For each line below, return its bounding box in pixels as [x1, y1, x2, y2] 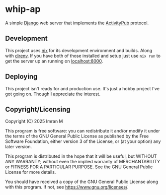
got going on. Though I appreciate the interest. [5, 91, 101, 97]
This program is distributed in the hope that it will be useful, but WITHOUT [5, 153, 157, 159]
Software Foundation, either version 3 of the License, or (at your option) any [5, 138, 161, 144]
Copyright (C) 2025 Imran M [5, 118, 63, 125]
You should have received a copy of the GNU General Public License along [5, 179, 158, 185]
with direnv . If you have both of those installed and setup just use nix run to [5, 53, 161, 59]
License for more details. [5, 169, 56, 175]
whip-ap [5, 3, 41, 15]
